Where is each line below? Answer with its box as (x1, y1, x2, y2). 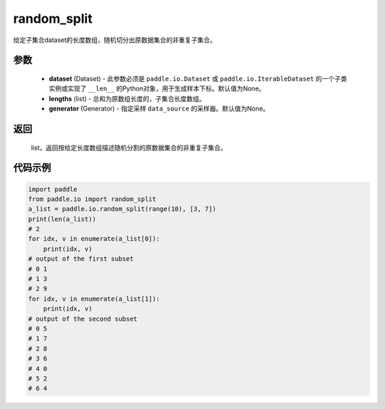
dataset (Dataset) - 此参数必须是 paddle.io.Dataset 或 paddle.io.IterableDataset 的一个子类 (48, 74, 347, 83)
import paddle (28, 185, 78, 193)
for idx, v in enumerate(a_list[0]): (28, 235, 160, 243)
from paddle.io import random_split (28, 195, 157, 203)
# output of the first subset (28, 255, 134, 263)
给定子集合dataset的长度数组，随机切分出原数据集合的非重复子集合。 (13, 36, 217, 44)
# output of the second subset (28, 314, 138, 323)
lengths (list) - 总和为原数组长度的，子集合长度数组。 (48, 94, 206, 103)
